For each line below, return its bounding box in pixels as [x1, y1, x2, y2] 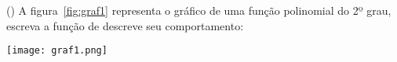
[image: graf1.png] [6, 45, 107, 57]
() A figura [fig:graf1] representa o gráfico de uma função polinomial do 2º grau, [6, 2, 392, 18]
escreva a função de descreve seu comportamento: [6, 17, 244, 33]
